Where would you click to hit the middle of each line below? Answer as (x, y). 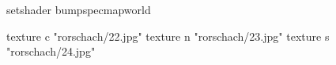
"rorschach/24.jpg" (51, 51)
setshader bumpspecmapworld (79, 9)
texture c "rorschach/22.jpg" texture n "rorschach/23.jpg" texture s (168, 36)
